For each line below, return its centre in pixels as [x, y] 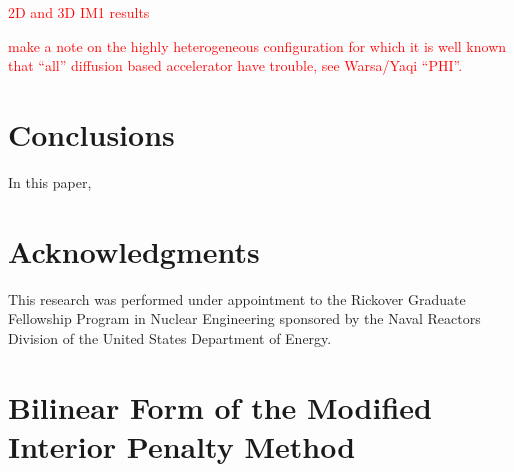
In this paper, [50, 181]
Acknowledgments [134, 250]
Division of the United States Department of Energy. [170, 337]
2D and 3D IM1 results [79, 12]
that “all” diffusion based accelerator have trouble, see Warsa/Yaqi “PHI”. [235, 65]
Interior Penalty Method [182, 445]
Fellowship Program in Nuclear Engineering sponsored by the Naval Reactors [244, 318]
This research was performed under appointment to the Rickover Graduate [237, 298]
